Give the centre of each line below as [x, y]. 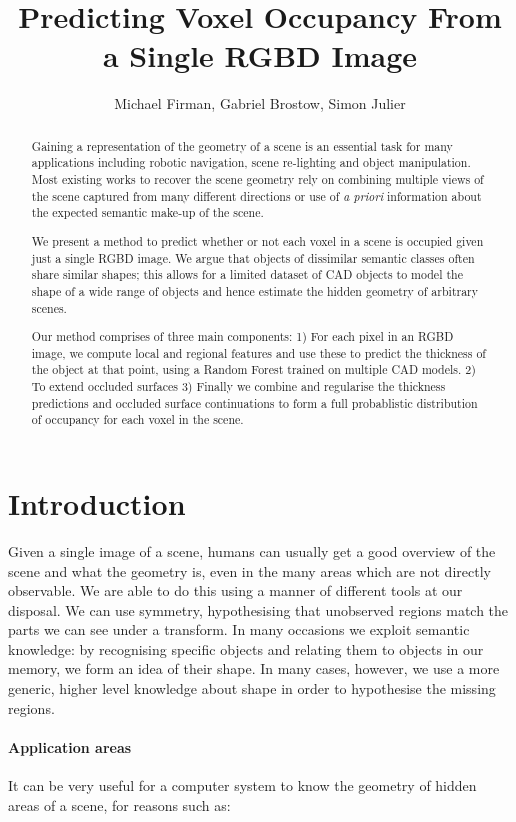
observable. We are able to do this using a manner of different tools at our [235, 590]
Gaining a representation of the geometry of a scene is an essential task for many [242, 145]
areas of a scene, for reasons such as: [119, 804]
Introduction [97, 502]
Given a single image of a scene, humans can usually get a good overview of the [252, 550]
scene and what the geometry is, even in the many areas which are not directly [249, 570]
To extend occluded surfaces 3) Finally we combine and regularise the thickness [238, 386]
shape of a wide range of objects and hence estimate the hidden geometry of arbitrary [255, 290]
